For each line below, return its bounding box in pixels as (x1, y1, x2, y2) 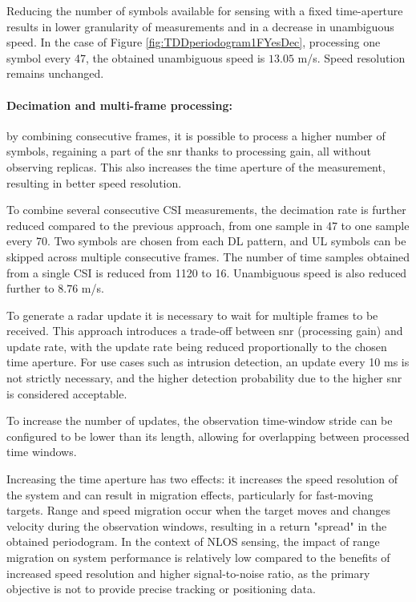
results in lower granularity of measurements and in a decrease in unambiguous (6, 18, 394, 34)
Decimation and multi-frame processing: (6, 96, 232, 113)
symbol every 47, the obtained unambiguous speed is (6, 49, 265, 66)
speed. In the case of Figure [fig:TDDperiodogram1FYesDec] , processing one (6, 34, 381, 51)
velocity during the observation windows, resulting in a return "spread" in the (6, 517, 387, 534)
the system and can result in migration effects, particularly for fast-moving (6, 486, 374, 503)
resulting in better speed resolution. (6, 174, 182, 191)
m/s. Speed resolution (297, 49, 406, 66)
